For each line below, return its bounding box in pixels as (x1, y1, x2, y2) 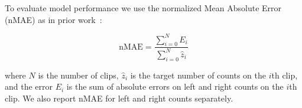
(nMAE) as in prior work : (5, 13, 102, 25)
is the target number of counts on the (130, 68, 267, 81)
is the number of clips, (38, 68, 119, 81)
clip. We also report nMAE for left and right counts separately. (5, 91, 233, 104)
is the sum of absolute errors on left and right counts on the (66, 80, 284, 93)
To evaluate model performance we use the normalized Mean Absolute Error (5, 2, 282, 14)
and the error (5, 80, 53, 93)
